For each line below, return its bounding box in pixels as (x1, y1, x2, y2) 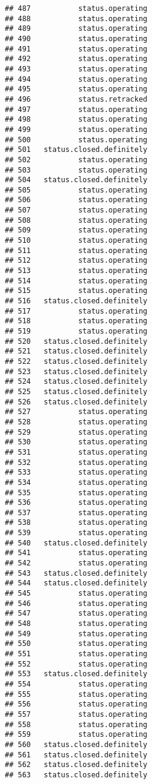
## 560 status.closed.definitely (5, 740, 148, 749)
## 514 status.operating (5, 276, 148, 285)
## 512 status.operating (5, 256, 148, 265)
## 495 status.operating (5, 85, 148, 94)
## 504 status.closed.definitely (5, 176, 148, 185)
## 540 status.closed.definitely (5, 538, 148, 547)
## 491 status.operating (5, 44, 148, 53)
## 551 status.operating (5, 650, 148, 658)
